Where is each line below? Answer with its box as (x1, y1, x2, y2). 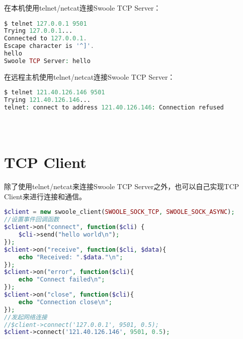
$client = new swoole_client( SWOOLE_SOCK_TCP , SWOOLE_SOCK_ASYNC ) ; (4, 208, 235, 216)
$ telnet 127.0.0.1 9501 (4, 20, 87, 27)
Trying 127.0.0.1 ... (4, 27, 73, 35)
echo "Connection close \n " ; (18, 298, 112, 306)
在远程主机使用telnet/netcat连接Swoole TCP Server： (4, 71, 175, 82)
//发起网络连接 (4, 313, 47, 321)
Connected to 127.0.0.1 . (4, 35, 87, 42)
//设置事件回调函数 (4, 216, 59, 223)
